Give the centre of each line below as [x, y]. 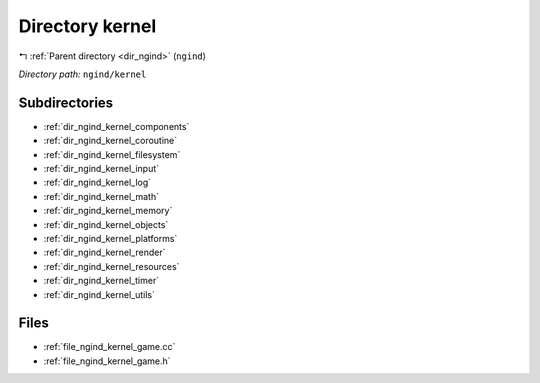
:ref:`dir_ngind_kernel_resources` [111, 266]
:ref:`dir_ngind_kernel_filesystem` [112, 154]
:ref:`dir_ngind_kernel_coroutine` [110, 141]
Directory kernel [87, 26]
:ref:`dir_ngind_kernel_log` [97, 182]
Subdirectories [66, 102]
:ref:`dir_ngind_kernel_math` [101, 196]
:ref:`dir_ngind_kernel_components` [116, 126]
